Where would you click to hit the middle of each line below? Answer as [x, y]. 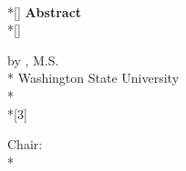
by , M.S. [33, 60]
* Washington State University [93, 78]
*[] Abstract [45, 11]
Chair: [25, 144]
